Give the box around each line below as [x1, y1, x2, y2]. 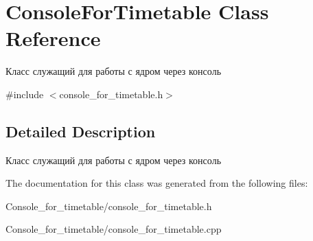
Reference [5, 24, 101, 52]
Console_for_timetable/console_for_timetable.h [5, 198, 212, 213]
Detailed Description [5, 120, 156, 141]
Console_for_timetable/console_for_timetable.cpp [5, 222, 222, 236]
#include [5, 87, 44, 101]
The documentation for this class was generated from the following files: [5, 176, 308, 190]
